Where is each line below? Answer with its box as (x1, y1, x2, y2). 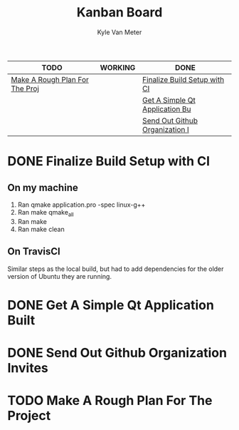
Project (7, 408, 51, 424)
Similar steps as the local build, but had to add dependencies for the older (7, 265, 224, 273)
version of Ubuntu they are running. (7, 272, 112, 280)
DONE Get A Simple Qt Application (7, 297, 215, 313)
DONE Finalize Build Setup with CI (7, 153, 211, 170)
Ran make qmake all (17, 208, 74, 218)
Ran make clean (17, 225, 65, 233)
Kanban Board (76, 4, 163, 21)
